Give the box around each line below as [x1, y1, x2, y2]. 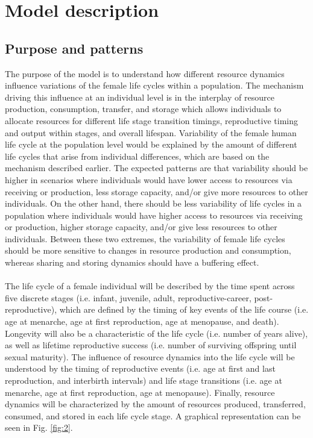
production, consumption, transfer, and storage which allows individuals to [5, 102, 282, 115]
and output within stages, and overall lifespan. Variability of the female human [5, 126, 297, 139]
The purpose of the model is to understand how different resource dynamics [5, 67, 285, 80]
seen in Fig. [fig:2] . [5, 421, 73, 434]
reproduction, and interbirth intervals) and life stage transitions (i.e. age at [5, 374, 282, 387]
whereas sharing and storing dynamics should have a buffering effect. [5, 256, 259, 269]
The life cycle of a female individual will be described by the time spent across [5, 280, 295, 292]
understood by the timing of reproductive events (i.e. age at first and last [5, 362, 276, 375]
